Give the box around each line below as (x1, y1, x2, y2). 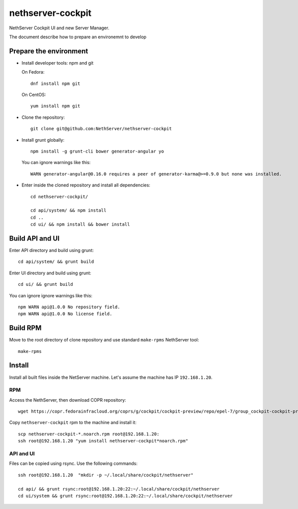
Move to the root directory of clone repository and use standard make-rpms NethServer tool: (9, 337, 199, 343)
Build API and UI (9, 234, 60, 243)
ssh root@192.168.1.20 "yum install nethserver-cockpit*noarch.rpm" (18, 438, 188, 444)
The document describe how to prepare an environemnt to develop (9, 34, 147, 40)
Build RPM (9, 324, 42, 333)
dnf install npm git (30, 81, 80, 86)
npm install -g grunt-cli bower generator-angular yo (30, 148, 164, 154)
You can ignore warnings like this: (21, 160, 91, 166)
